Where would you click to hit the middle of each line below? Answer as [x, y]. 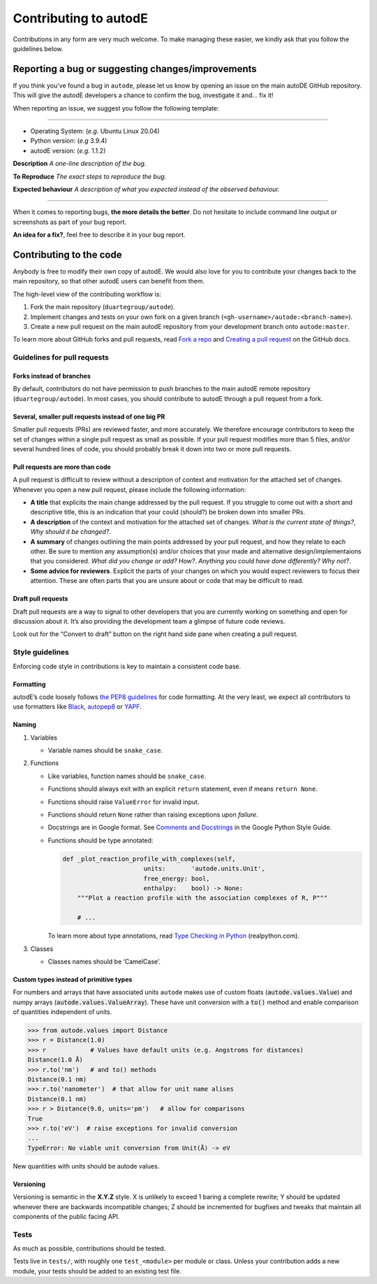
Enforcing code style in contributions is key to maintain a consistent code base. [127, 666]
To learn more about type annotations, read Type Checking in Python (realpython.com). [174, 936]
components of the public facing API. [66, 1216]
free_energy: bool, [177, 879]
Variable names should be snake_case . [105, 750]
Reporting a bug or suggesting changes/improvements [135, 69]
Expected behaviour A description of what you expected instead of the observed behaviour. [146, 189]
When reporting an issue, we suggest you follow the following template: [116, 108]
